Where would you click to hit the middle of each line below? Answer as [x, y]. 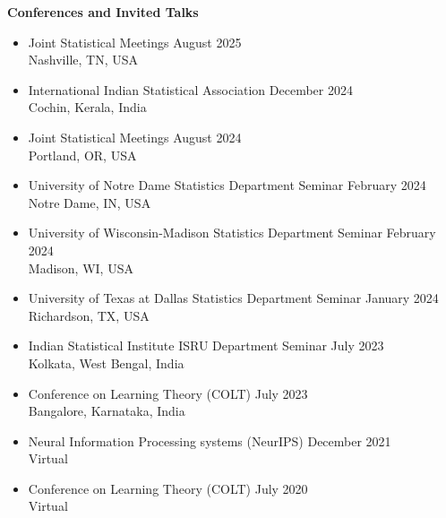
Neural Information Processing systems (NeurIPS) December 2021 [210, 440]
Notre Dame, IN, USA [90, 202]
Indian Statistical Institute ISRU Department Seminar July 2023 [206, 345]
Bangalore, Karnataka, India [107, 411]
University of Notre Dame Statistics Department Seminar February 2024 [227, 185]
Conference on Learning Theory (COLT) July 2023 [168, 393]
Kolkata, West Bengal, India [106, 363]
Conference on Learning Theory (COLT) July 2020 [168, 488]
